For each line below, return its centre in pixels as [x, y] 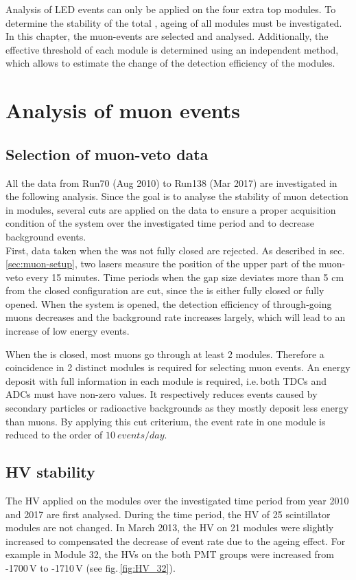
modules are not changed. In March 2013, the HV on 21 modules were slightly [170, 527]
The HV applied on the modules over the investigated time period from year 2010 [177, 501]
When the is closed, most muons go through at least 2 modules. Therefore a [165, 354]
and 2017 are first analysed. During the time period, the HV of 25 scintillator [168, 514]
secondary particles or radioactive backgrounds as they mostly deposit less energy [177, 408]
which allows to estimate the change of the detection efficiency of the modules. [170, 63]
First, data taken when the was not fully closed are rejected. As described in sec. [175, 250]
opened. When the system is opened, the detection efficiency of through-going [169, 303]
